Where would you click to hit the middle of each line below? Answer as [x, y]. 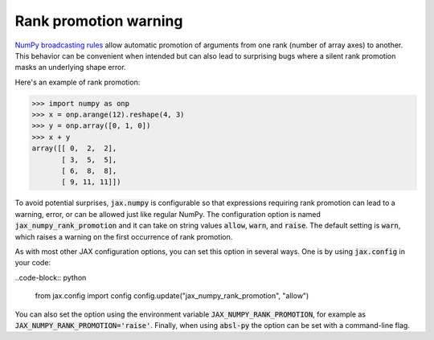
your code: [33, 263]
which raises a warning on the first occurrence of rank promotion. [124, 236]
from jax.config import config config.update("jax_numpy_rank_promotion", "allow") [172, 296]
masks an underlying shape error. [70, 68]
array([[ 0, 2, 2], [74, 148]
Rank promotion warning [99, 21]
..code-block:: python [51, 277]
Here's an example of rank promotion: [78, 82]
